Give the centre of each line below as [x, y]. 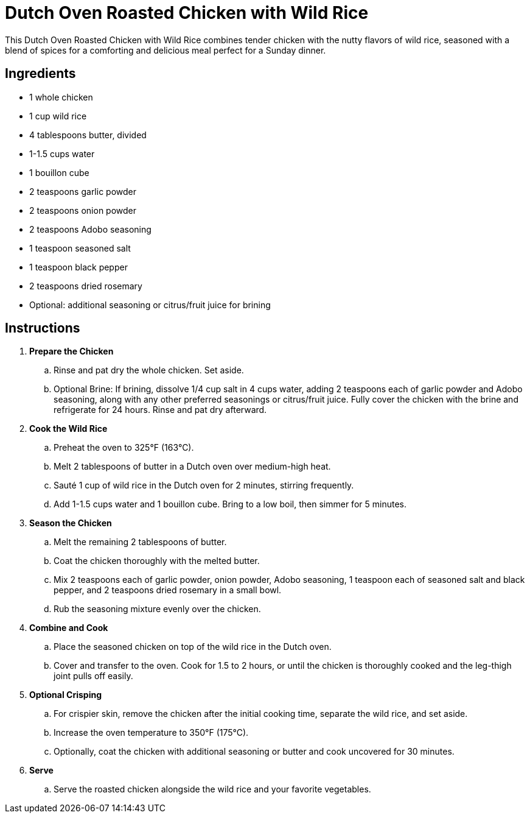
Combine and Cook [69, 628]
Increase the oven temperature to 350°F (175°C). [151, 733]
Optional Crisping [66, 695]
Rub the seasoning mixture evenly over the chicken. [157, 609]
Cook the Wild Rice [68, 429]
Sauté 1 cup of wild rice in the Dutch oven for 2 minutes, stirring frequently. [204, 485]
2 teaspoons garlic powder [83, 191]
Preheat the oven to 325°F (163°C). [124, 448]
